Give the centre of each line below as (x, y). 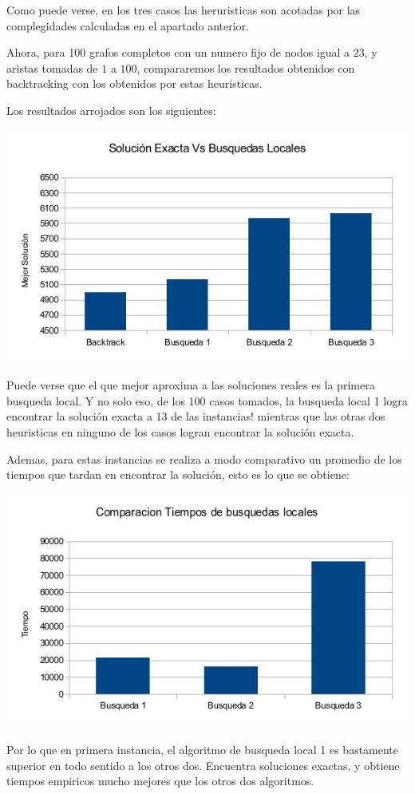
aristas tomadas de (52, 67)
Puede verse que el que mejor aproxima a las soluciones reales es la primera (191, 385)
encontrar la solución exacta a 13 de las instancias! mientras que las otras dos (196, 416)
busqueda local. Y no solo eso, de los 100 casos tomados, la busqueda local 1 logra (207, 400)
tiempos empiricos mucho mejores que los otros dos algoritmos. (160, 781)
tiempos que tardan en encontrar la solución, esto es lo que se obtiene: (178, 474)
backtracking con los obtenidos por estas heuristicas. (134, 83)
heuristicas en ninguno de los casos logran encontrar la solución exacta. (180, 431)
